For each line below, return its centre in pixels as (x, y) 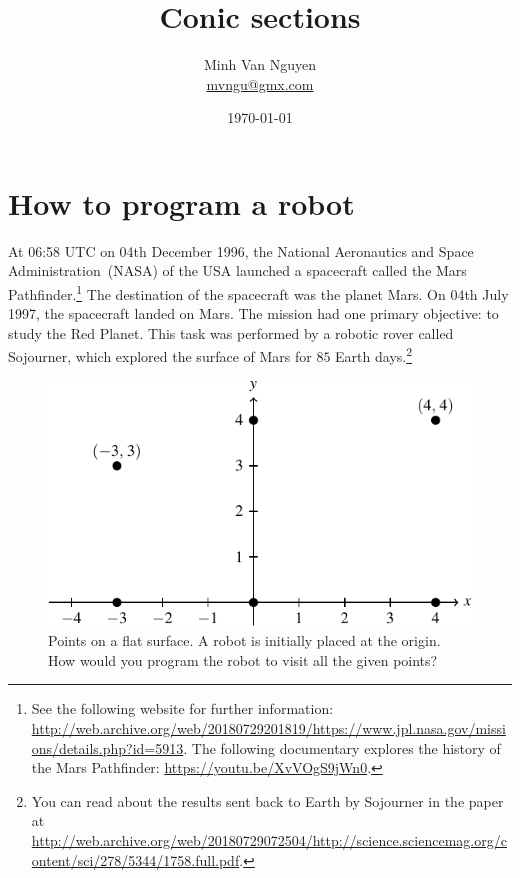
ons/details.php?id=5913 (107, 747)
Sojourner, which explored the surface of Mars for (160, 356)
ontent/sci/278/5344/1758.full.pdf (135, 859)
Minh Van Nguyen (260, 64)
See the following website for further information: (182, 708)
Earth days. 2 (374, 355)
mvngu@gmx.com (260, 83)
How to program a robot (181, 202)
